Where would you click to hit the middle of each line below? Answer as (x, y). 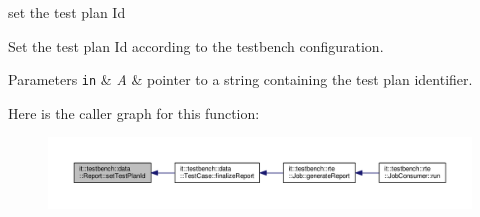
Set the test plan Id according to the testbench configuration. (196, 45)
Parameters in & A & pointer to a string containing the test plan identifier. (240, 79)
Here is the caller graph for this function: (134, 112)
